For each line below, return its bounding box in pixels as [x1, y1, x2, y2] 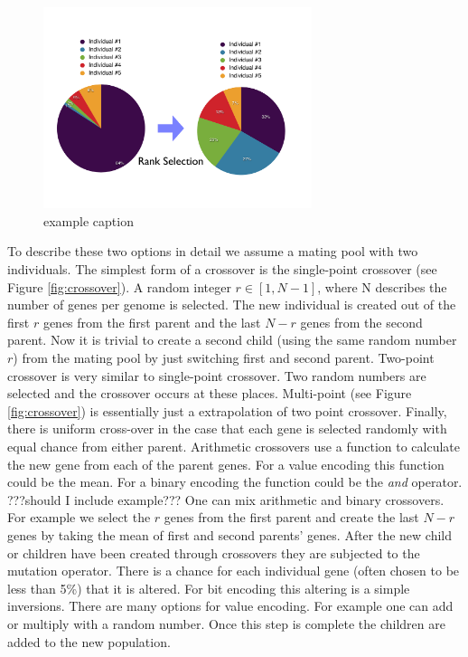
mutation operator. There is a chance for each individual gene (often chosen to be [7, 561, 460, 580]
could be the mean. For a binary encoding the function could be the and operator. [7, 472, 463, 491]
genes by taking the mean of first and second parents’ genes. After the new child [7, 525, 453, 544]
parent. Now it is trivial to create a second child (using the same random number [7, 330, 457, 349]
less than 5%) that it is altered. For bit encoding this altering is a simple [7, 578, 410, 597]
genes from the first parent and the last [42, 312, 261, 331]
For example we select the [7, 508, 151, 527]
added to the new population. [7, 632, 171, 651]
